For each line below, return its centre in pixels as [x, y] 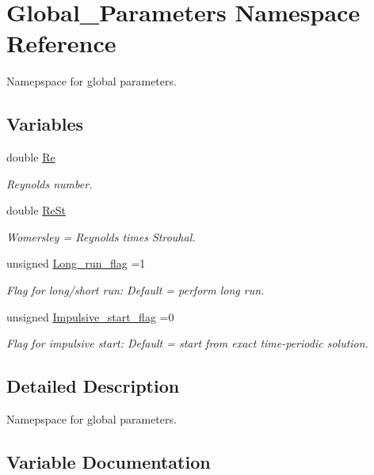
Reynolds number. [50, 183]
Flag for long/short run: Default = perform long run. [135, 290]
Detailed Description [93, 386]
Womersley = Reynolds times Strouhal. [101, 236]
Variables [45, 124]
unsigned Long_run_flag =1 [76, 263]
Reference [61, 43]
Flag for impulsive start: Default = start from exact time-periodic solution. [187, 343]
